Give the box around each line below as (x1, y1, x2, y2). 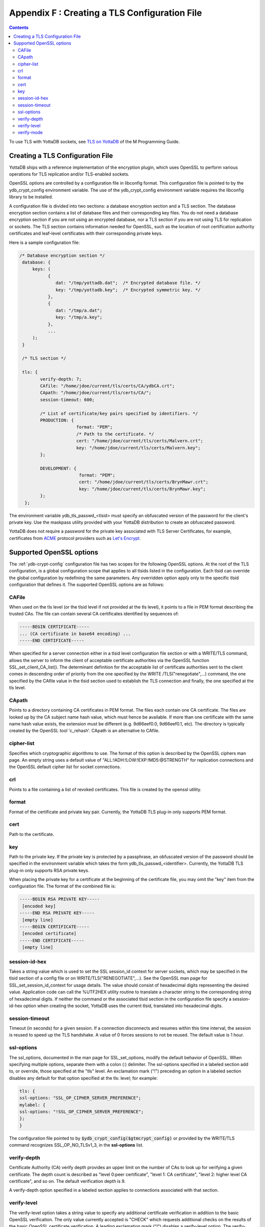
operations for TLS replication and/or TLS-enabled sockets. (9, 171, 130, 177)
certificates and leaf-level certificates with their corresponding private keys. (9, 231, 163, 237)
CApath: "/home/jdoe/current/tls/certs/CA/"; (40, 390, 152, 396)
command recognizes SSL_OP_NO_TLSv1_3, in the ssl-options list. (9, 1142, 144, 1148)
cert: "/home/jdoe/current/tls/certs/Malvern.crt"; (76, 438, 204, 444)
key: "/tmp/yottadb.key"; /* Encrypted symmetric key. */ (55, 287, 201, 293)
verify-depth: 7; (40, 376, 82, 382)
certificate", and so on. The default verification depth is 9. (9, 1178, 126, 1184)
